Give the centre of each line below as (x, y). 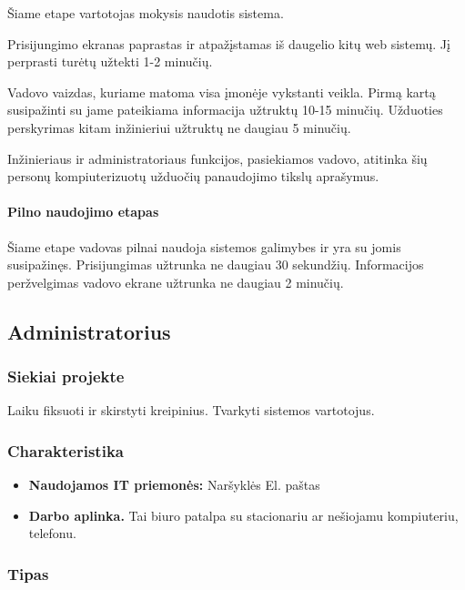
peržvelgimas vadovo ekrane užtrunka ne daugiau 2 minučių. (176, 282)
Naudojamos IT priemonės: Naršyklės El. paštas (174, 485)
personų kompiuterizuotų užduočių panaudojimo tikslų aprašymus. (193, 176)
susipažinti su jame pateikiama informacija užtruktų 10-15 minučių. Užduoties (225, 110)
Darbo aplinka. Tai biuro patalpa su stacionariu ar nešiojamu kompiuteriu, (243, 515)
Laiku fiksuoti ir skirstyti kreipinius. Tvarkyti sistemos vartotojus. (191, 410)
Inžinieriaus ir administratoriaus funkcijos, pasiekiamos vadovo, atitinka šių (217, 158)
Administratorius (89, 331)
